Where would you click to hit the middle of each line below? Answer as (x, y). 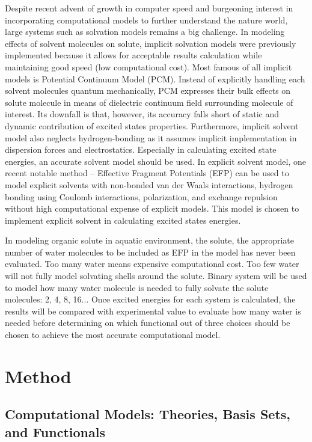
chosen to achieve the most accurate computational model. (113, 335)
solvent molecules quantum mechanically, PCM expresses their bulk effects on (148, 91)
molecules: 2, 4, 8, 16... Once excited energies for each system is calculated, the (150, 299)
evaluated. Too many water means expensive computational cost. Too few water (152, 264)
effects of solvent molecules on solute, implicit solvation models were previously (151, 43)
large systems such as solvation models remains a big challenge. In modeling (145, 32)
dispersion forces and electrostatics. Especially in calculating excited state (141, 149)
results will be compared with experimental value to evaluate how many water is (153, 311)
